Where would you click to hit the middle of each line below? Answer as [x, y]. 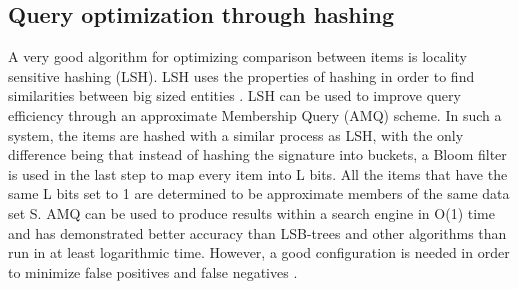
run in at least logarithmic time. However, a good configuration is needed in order [259, 252]
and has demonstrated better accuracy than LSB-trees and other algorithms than [257, 232]
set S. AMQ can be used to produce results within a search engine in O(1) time [251, 212]
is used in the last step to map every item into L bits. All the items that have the [258, 173]
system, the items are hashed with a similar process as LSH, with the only [236, 134]
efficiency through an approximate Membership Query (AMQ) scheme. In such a [255, 114]
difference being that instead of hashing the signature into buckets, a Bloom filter [257, 154]
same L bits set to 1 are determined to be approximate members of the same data [259, 193]
